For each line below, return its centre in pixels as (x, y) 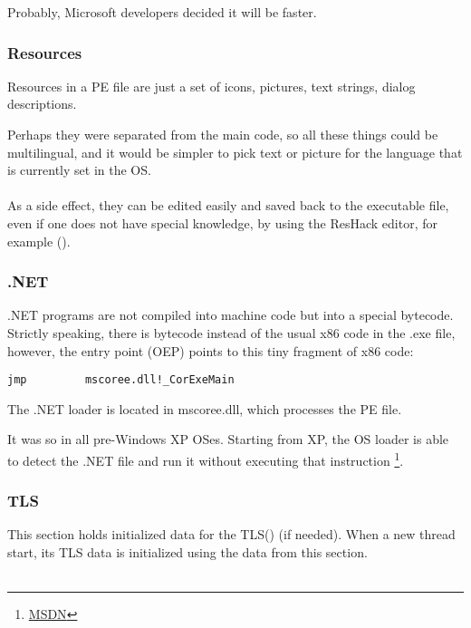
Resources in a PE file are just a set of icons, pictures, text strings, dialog (211, 86)
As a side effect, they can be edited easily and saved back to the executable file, (228, 205)
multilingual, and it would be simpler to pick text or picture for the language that (235, 152)
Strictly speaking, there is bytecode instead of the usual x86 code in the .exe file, (231, 332)
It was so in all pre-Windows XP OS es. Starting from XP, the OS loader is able (228, 439)
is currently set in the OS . (79, 170)
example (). (39, 241)
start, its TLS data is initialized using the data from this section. (187, 552)
